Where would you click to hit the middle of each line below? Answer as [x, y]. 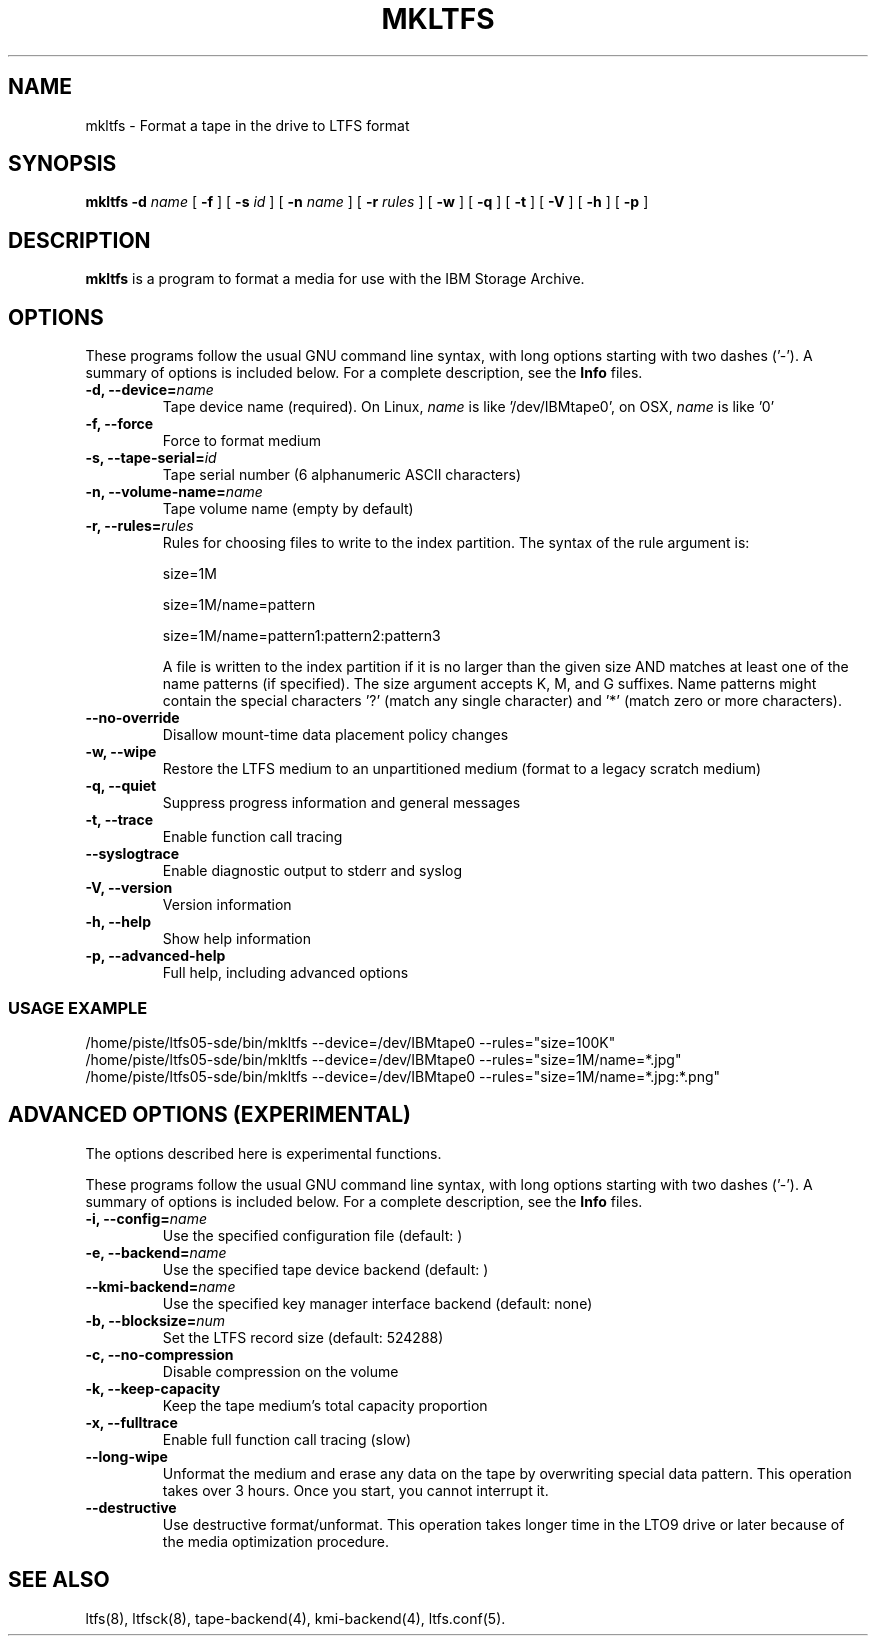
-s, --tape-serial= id [151, 458]
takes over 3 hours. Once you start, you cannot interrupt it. [355, 1490]
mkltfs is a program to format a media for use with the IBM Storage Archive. [335, 279]
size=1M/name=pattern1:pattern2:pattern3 [301, 636]
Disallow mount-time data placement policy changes [335, 735]
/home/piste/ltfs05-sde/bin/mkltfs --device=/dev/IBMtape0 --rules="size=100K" [350, 1042]
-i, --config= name [146, 1218]
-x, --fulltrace [131, 1422]
